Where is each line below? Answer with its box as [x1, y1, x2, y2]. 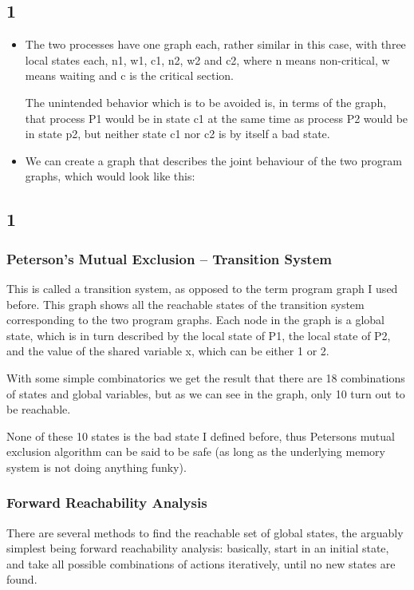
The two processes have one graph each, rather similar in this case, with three [25, 36, 406, 53]
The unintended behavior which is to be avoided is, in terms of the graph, [25, 93, 387, 110]
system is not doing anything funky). [6, 458, 187, 475]
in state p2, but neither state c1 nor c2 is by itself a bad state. [25, 125, 330, 142]
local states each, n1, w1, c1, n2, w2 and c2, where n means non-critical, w [25, 51, 390, 68]
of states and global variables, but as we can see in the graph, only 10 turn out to [6, 385, 405, 402]
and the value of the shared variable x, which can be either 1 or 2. [6, 343, 329, 359]
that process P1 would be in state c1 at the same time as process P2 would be [25, 109, 408, 126]
